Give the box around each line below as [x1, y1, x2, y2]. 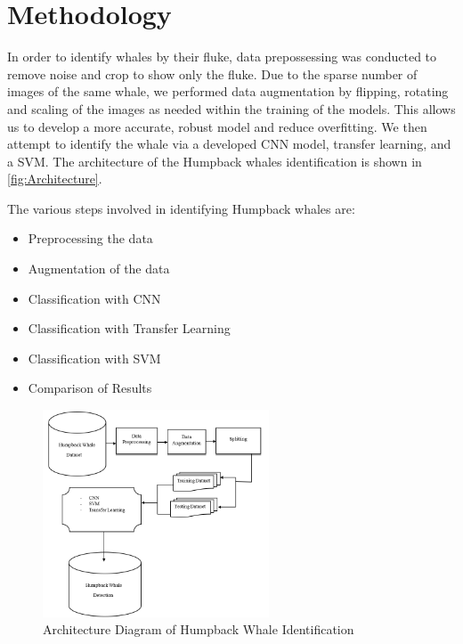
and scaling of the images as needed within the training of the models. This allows [7, 99, 456, 118]
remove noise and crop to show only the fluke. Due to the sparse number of [7, 64, 418, 83]
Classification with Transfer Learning [28, 319, 231, 338]
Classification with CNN [28, 289, 161, 307]
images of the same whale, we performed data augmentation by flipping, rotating [7, 82, 449, 101]
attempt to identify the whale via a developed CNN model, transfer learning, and [7, 135, 451, 153]
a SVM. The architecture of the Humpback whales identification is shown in [7, 151, 422, 170]
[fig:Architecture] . [7, 169, 102, 188]
